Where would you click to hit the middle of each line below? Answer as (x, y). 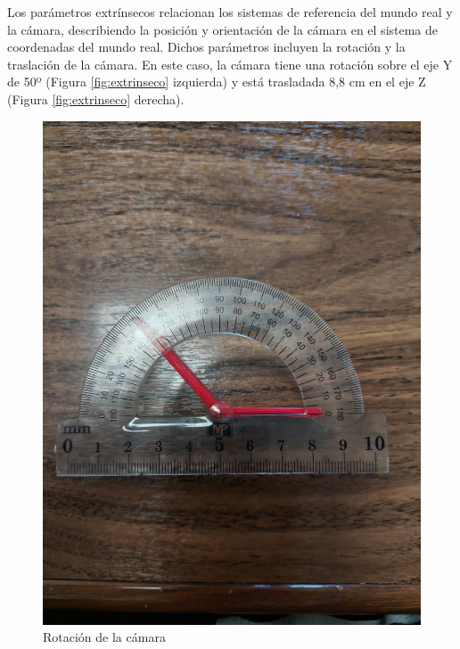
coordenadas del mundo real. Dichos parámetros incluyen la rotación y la (206, 47)
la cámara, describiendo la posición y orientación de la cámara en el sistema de (223, 29)
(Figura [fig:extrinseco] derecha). (96, 99)
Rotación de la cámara (104, 637)
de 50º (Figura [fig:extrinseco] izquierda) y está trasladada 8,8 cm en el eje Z (217, 82)
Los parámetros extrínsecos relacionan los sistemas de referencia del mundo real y (230, 12)
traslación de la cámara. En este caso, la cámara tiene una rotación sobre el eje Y (230, 64)
